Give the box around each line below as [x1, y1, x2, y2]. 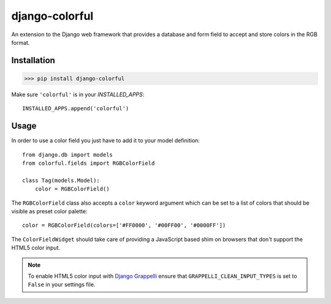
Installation [11, 55, 55, 66]
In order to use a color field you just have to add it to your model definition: [11, 137, 200, 144]
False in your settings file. [28, 281, 96, 288]
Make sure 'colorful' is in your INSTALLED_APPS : [11, 91, 145, 98]
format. [11, 39, 30, 46]
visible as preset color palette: [11, 207, 88, 215]
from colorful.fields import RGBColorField [22, 160, 155, 167]
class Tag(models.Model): [22, 177, 101, 184]
